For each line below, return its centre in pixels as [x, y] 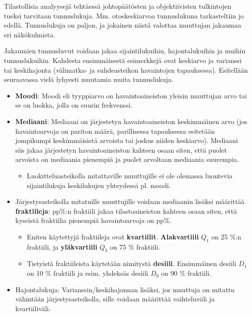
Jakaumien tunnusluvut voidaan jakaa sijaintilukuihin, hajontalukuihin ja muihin [125, 51]
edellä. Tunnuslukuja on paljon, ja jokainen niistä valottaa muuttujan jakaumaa [123, 25]
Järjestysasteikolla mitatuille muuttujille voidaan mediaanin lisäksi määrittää [130, 201]
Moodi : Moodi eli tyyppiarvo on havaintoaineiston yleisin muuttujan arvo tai [131, 95]
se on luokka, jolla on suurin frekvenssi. [74, 105]
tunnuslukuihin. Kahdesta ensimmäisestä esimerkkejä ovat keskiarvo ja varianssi [123, 60]
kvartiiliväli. [33, 308]
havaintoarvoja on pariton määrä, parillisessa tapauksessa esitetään [115, 131]
